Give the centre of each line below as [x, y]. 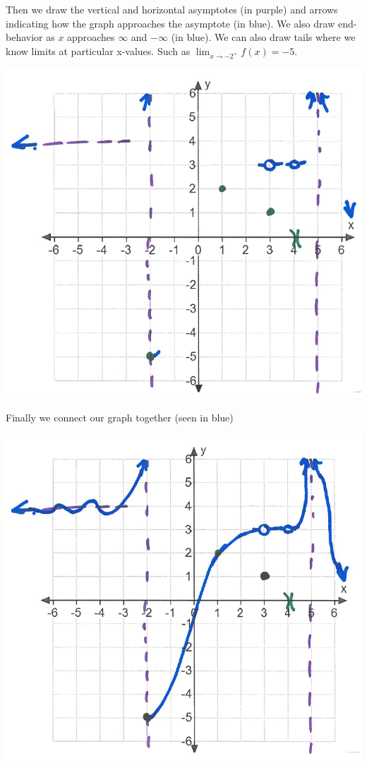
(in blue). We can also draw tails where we [263, 37]
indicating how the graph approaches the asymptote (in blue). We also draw [170, 23]
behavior [24, 37]
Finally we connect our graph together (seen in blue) [120, 417]
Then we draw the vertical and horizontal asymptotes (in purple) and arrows [172, 9]
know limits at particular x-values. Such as [98, 50]
